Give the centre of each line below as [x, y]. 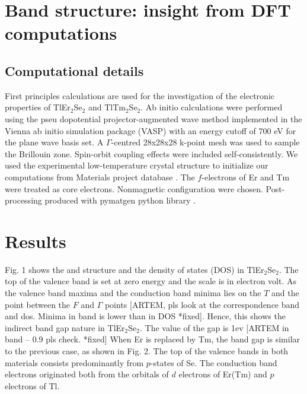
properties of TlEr [38, 107]
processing [23, 200]
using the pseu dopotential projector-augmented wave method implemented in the [153, 118]
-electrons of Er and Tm [246, 177]
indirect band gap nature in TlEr [65, 327]
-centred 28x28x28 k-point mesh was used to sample [205, 142]
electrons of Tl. [32, 385]
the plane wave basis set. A [54, 142]
